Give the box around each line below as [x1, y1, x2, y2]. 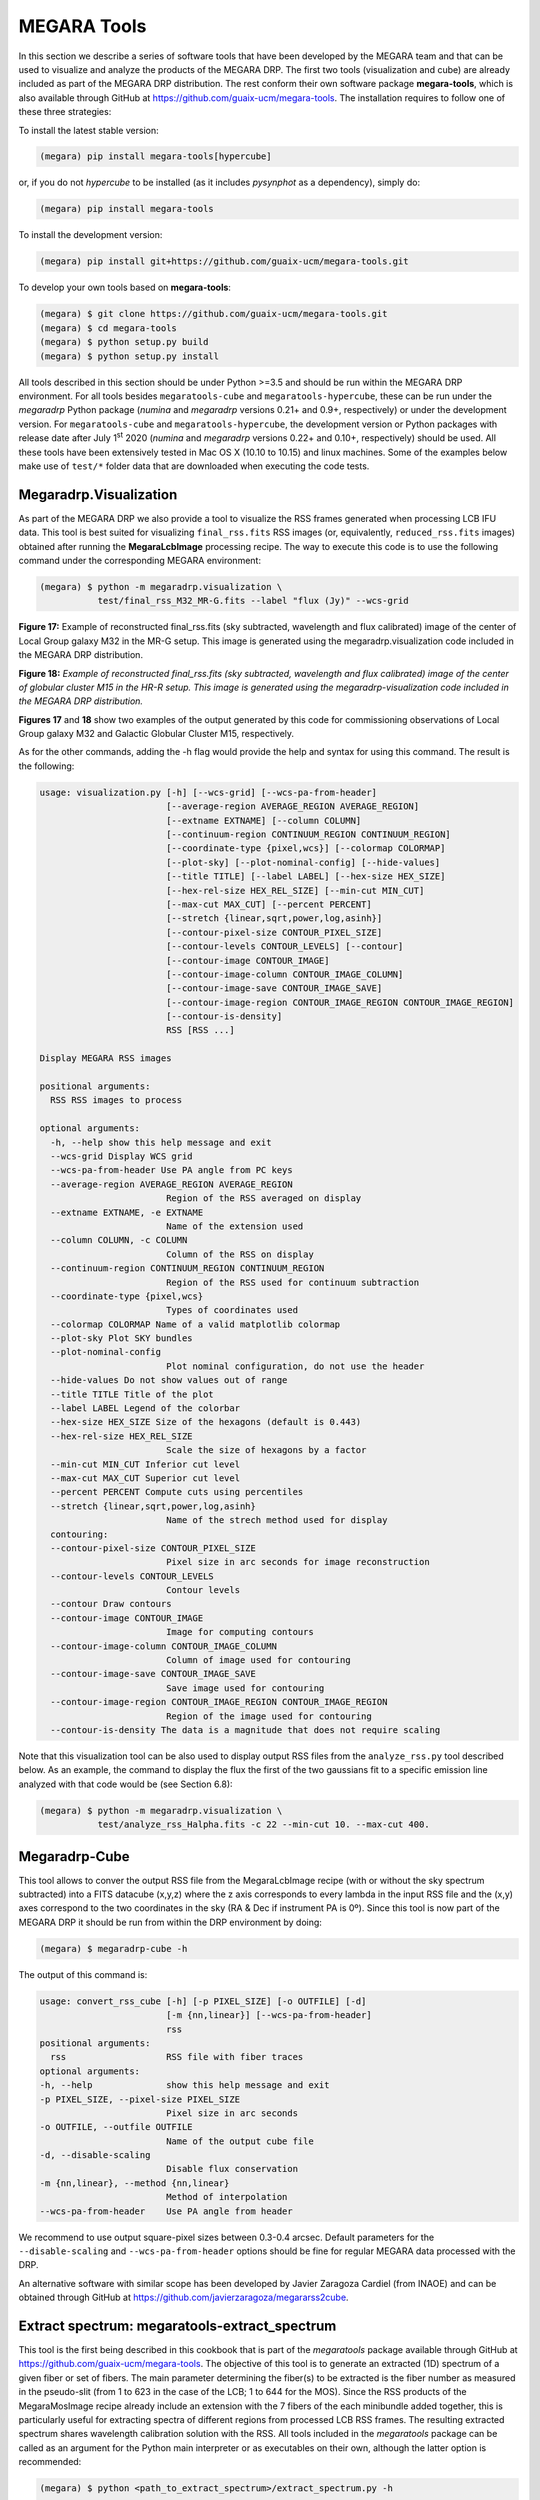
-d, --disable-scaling [39, 2150, 151, 2161]
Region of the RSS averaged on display [165, 1193, 362, 1204]
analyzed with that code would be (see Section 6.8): [18, 1778, 234, 1790]
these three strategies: [18, 106, 112, 118]
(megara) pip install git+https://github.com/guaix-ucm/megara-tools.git [39, 256, 409, 267]
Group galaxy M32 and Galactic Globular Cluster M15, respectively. [18, 728, 295, 740]
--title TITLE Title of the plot [50, 1388, 214, 1400]
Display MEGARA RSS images [39, 1053, 172, 1064]
